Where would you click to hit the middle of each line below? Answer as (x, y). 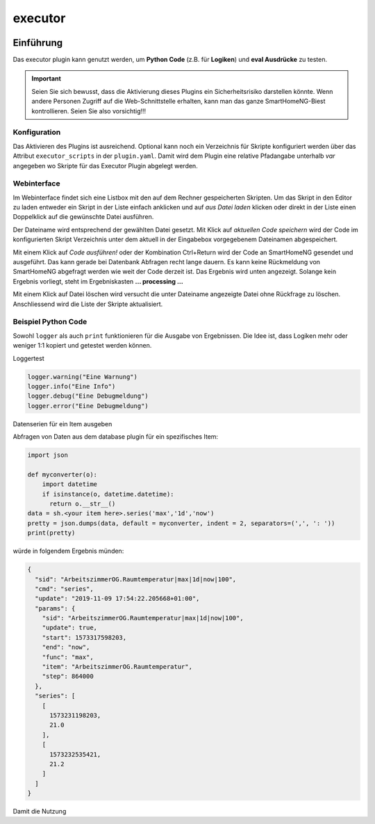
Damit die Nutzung (40, 811)
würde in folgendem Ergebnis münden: (68, 551)
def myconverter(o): (62, 474)
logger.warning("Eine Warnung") (83, 377)
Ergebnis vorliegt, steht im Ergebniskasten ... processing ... (98, 281)
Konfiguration (37, 132)
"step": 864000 (68, 677)
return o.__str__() (83, 503)
